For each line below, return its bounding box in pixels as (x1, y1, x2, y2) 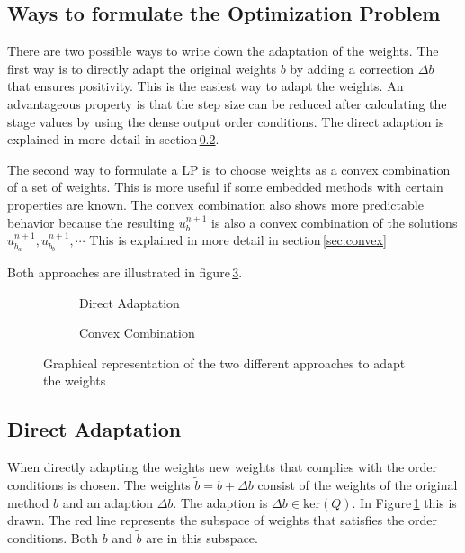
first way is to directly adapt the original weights (7, 59, 277, 77)
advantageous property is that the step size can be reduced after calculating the (7, 94, 447, 113)
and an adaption (62, 493, 153, 512)
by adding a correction (290, 59, 415, 77)
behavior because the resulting (7, 213, 175, 231)
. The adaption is (173, 493, 268, 512)
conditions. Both (7, 528, 99, 547)
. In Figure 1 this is (352, 493, 457, 512)
